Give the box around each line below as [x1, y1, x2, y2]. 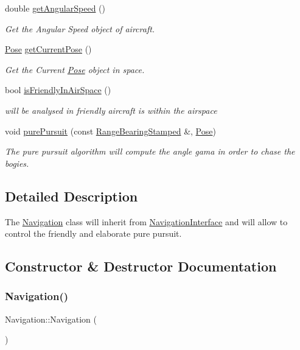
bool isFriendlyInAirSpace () [5, 83, 111, 96]
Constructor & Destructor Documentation [5, 257, 277, 276]
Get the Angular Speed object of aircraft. [5, 22, 155, 35]
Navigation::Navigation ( [5, 312, 97, 325]
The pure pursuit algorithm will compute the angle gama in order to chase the [5, 145, 295, 158]
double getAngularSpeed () [5, 2, 105, 14]
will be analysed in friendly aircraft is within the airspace [5, 103, 217, 116]
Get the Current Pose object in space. [5, 63, 145, 75]
